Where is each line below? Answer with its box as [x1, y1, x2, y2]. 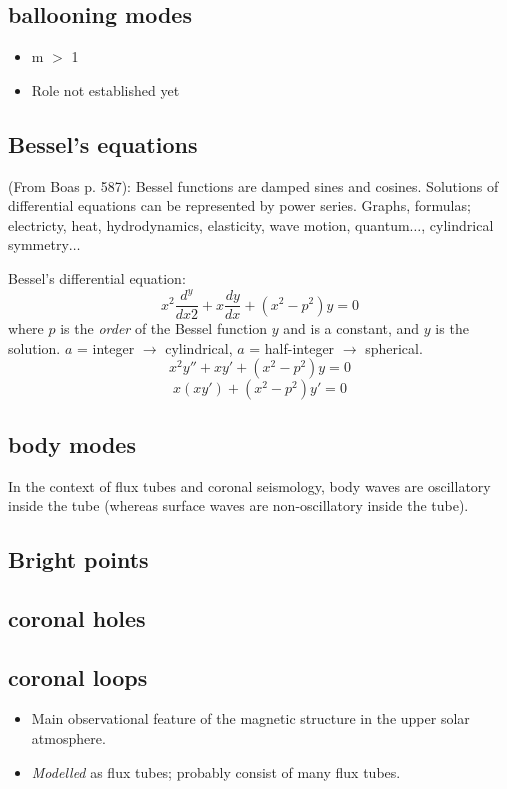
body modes [8, 428, 136, 459]
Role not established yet [31, 79, 180, 100]
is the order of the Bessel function [60, 318, 268, 339]
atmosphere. [31, 728, 106, 749]
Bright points [8, 544, 149, 575]
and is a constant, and [283, 318, 420, 339]
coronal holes [8, 602, 146, 633]
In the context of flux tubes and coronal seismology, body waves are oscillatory [8, 475, 491, 496]
